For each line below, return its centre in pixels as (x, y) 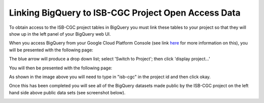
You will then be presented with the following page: (61, 68)
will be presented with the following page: (51, 50)
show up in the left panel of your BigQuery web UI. (60, 34)
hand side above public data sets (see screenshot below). (67, 92)
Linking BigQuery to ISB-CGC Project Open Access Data (125, 13)
